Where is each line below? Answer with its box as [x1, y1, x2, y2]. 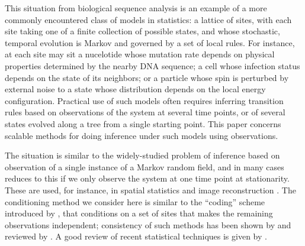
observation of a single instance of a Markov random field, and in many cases [5, 160, 284, 173]
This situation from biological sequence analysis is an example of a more [5, 2, 267, 14]
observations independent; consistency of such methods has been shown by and [5, 218, 291, 231]
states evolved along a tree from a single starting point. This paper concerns [5, 117, 281, 130]
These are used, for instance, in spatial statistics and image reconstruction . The [5, 183, 296, 196]
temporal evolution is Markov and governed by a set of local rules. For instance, [5, 36, 295, 48]
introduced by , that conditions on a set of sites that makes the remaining [5, 207, 273, 219]
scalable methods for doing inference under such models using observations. [5, 129, 278, 141]
